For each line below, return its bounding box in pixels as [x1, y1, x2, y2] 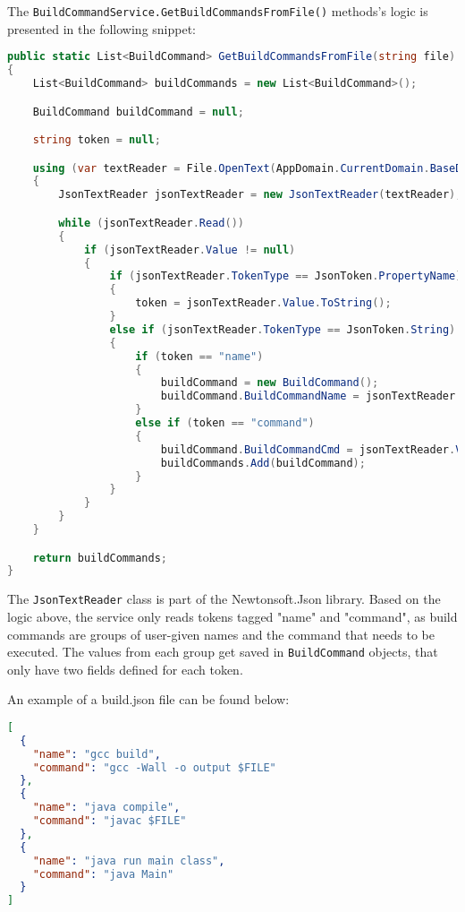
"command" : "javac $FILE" [32, 814, 187, 828]
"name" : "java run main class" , [32, 854, 225, 867]
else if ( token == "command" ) [135, 417, 315, 429]
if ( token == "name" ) [135, 349, 264, 363]
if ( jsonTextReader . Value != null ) [83, 243, 296, 256]
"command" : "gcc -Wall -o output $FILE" [32, 761, 276, 774]
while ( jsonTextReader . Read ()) [58, 216, 244, 229]
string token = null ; [32, 133, 161, 147]
